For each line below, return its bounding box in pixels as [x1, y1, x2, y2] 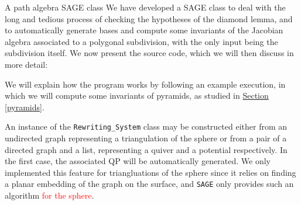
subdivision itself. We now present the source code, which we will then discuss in [5, 47, 294, 59]
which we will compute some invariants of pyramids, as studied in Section [5, 89, 269, 102]
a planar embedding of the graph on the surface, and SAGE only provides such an [5, 178, 294, 190]
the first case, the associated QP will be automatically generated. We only [5, 155, 271, 167]
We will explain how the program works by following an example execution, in [5, 78, 286, 90]
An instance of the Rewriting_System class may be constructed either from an [5, 120, 288, 133]
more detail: [5, 58, 48, 70]
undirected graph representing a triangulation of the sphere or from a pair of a [5, 132, 287, 144]
